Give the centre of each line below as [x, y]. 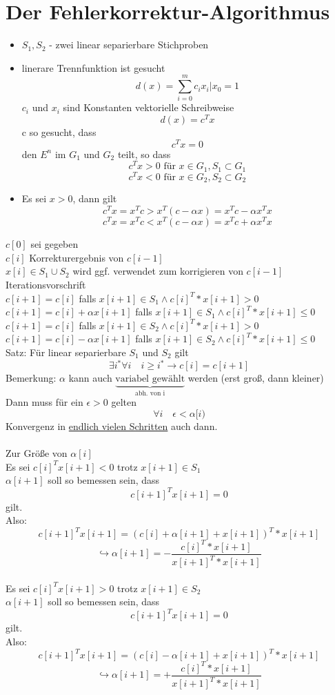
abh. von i [150, 393]
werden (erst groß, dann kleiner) [256, 378]
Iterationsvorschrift [46, 284]
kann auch [90, 378]
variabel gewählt [150, 379]
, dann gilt [95, 198]
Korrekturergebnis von [77, 257]
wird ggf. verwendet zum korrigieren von [158, 271]
